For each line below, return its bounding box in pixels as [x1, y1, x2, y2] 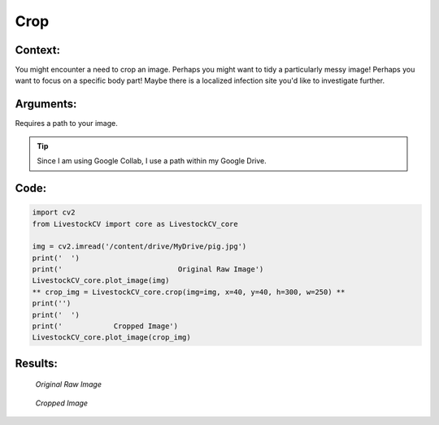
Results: [15, 356, 59, 370]
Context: [15, 43, 61, 57]
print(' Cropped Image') [32, 322, 179, 331]
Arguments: [15, 98, 77, 111]
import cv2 [32, 208, 76, 217]
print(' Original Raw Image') [32, 265, 264, 274]
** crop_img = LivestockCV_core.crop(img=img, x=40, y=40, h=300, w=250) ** [32, 287, 346, 297]
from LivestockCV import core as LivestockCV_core [32, 219, 239, 228]
